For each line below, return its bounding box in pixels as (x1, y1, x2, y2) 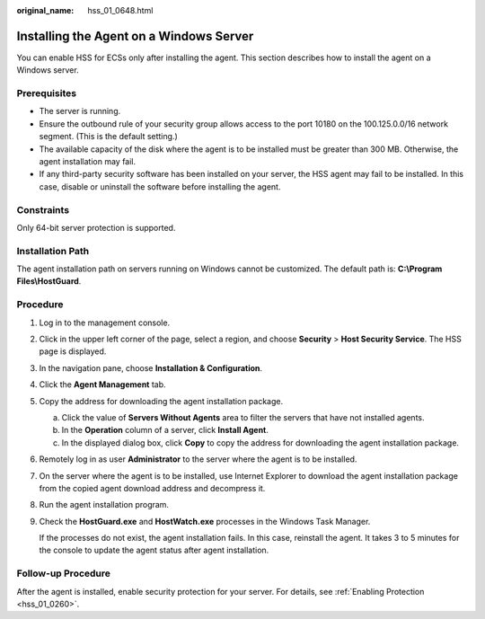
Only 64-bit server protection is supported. (16, 222, 176, 233)
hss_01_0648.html (87, 5, 154, 15)
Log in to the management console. (39, 317, 171, 328)
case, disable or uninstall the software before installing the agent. (39, 181, 281, 192)
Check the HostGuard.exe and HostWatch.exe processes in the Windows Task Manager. (39, 516, 371, 526)
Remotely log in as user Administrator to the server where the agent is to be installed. (39, 454, 357, 464)
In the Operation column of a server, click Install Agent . (61, 425, 269, 436)
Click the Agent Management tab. (39, 379, 166, 390)
